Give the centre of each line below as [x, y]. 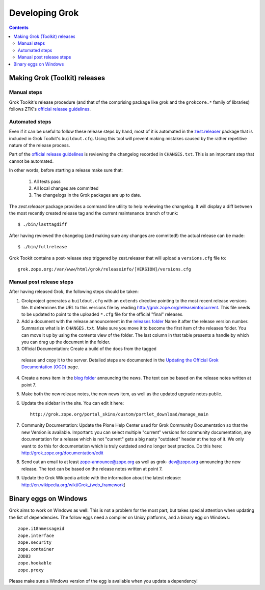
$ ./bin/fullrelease [42, 247]
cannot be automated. [31, 161]
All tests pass [47, 181]
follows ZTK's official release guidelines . [50, 109]
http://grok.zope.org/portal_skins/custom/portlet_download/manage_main [119, 414]
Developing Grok [44, 13]
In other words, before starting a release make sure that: [66, 170]
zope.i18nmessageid [41, 529]
